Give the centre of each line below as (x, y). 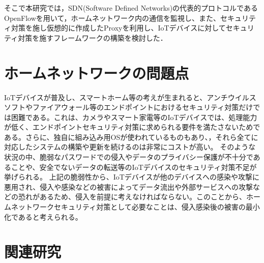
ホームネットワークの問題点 (97, 72)
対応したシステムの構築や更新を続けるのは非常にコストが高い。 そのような (130, 147)
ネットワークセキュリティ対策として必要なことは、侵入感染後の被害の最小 (135, 207)
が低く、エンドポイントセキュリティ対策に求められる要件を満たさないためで (132, 127)
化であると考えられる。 (43, 216)
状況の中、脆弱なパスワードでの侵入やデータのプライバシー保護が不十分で (129, 157)
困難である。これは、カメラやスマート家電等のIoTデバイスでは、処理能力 (134, 117)
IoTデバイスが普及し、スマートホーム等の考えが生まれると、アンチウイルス (130, 97)
